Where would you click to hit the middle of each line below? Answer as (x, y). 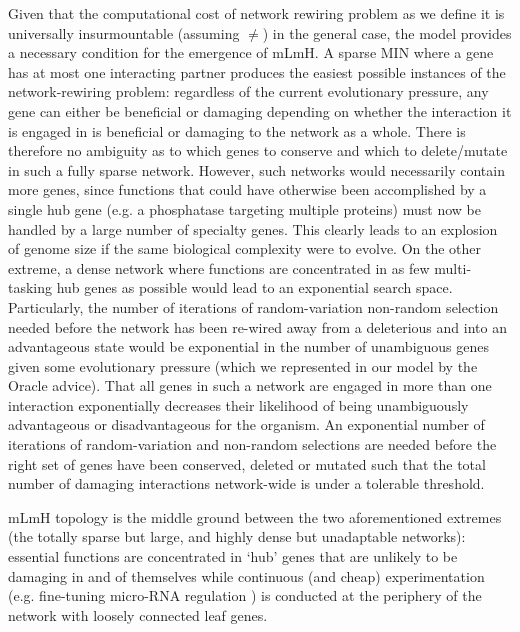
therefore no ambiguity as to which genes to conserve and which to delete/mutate (258, 150)
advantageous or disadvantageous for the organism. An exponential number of (246, 424)
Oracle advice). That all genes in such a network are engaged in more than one (250, 385)
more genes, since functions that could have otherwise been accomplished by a (247, 189)
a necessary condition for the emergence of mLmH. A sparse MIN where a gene (251, 52)
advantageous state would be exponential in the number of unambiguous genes (249, 346)
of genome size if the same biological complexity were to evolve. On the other (245, 248)
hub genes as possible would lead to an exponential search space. (254, 287)
